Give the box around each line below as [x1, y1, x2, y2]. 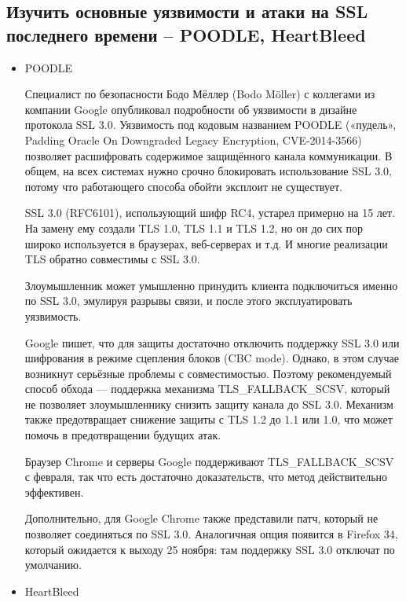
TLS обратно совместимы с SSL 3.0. [24, 251, 200, 267]
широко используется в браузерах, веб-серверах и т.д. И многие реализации [24, 235, 388, 251]
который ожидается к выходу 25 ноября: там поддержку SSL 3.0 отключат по [24, 541, 395, 557]
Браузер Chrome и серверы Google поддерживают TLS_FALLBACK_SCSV [24, 453, 394, 469]
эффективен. [24, 483, 84, 500]
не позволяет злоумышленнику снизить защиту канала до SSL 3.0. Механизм [24, 395, 393, 412]
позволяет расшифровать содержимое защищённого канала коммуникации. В [24, 147, 393, 163]
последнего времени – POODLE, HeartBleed [6, 22, 366, 46]
